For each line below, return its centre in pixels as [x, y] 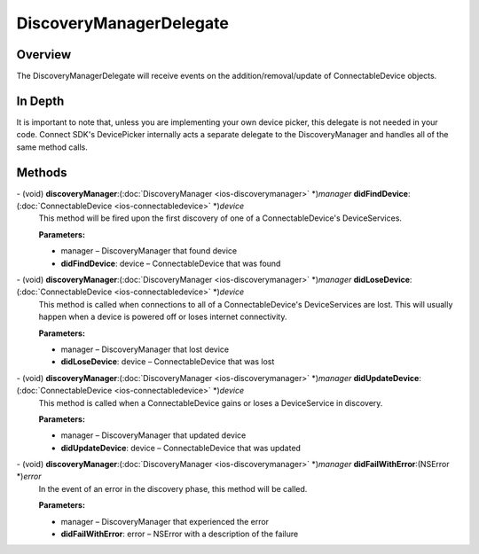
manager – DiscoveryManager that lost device [145, 349]
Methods [42, 172]
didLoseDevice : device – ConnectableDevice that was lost [168, 362]
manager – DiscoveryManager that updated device [153, 435]
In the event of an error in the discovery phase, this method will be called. [173, 488]
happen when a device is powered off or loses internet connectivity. [163, 317]
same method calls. [52, 147]
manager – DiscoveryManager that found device [149, 251]
